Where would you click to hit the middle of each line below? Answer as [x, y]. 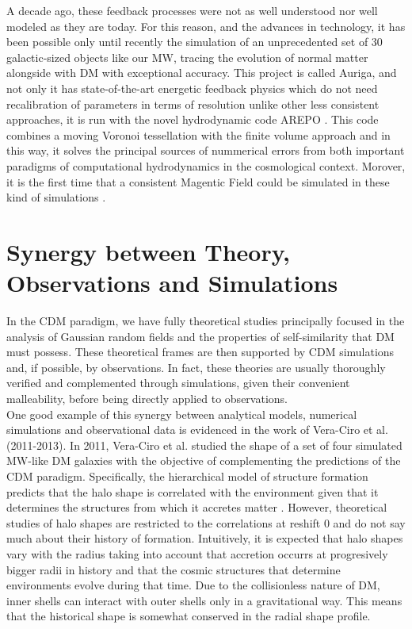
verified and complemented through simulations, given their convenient [178, 383]
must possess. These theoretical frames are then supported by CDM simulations [200, 352]
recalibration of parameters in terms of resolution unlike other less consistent [193, 104]
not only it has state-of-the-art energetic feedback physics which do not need [192, 88]
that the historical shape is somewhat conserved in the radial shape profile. [189, 616]
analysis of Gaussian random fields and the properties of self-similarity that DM [200, 336]
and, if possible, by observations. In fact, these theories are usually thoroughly [196, 367]
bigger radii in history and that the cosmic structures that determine [174, 569]
